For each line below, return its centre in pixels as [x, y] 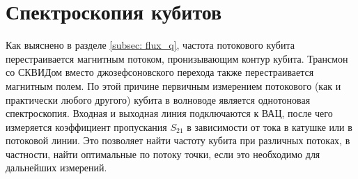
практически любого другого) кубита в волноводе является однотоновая [158, 99]
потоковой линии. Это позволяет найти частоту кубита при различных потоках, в [178, 140]
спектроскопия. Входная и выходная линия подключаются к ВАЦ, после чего [169, 113]
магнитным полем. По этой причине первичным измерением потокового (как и [173, 85]
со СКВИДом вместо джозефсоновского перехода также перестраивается [160, 72]
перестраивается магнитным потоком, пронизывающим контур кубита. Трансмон [177, 58]
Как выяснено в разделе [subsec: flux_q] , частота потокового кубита [150, 45]
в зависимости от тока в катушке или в [270, 126]
